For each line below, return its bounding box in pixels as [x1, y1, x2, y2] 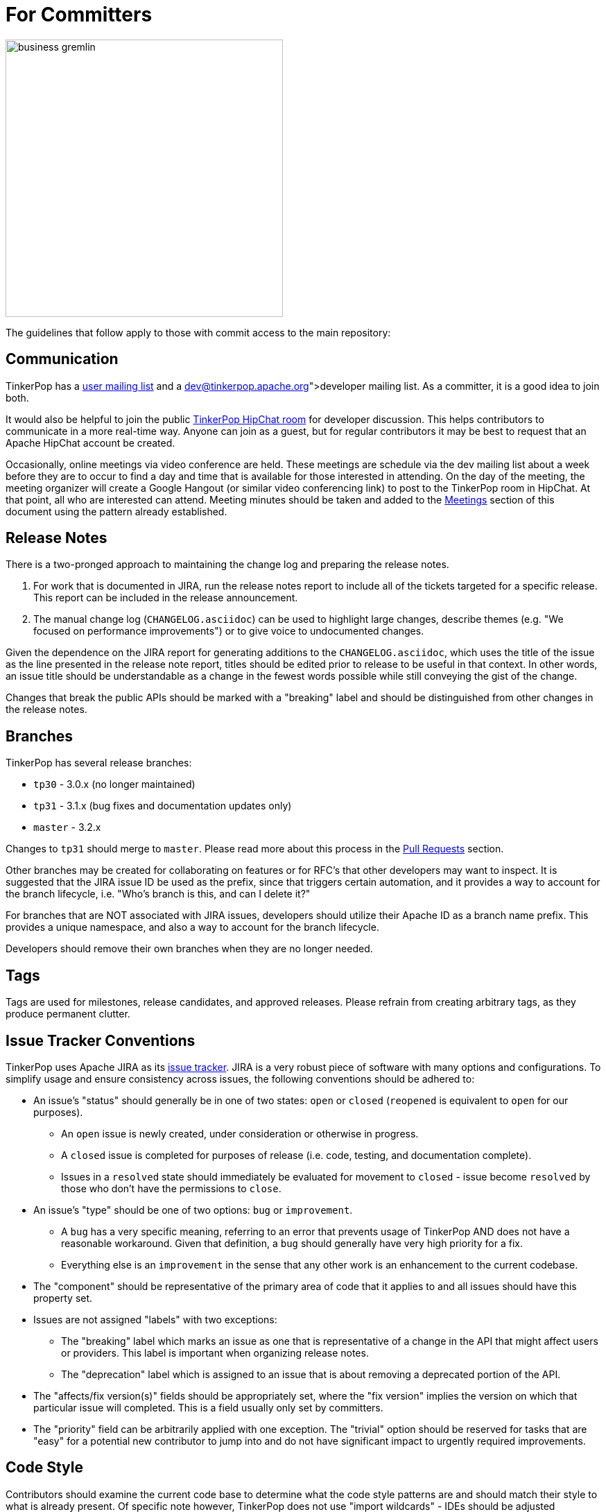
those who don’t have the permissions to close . [61, 1182, 282, 1194]
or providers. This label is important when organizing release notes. [61, 1346, 369, 1359]
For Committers [6, 3, 153, 26]
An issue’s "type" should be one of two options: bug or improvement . [33, 1203, 353, 1216]
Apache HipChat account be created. [6, 436, 175, 449]
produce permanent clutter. [6, 1008, 130, 1020]
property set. [33, 1291, 93, 1304]
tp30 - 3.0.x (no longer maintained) [33, 778, 196, 791]
